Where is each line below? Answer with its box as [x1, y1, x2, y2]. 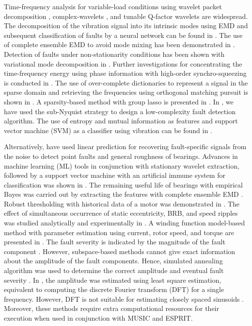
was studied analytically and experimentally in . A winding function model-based [4, 218, 245, 228]
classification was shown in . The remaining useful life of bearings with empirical [4, 179, 243, 189]
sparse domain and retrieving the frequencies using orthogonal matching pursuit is [4, 87, 248, 97]
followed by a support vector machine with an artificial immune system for [4, 170, 225, 180]
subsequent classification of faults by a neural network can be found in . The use [4, 30, 243, 40]
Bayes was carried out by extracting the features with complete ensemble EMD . [4, 189, 243, 199]
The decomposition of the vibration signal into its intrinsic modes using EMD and [4, 20, 248, 31]
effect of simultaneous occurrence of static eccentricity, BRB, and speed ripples [4, 208, 238, 218]
